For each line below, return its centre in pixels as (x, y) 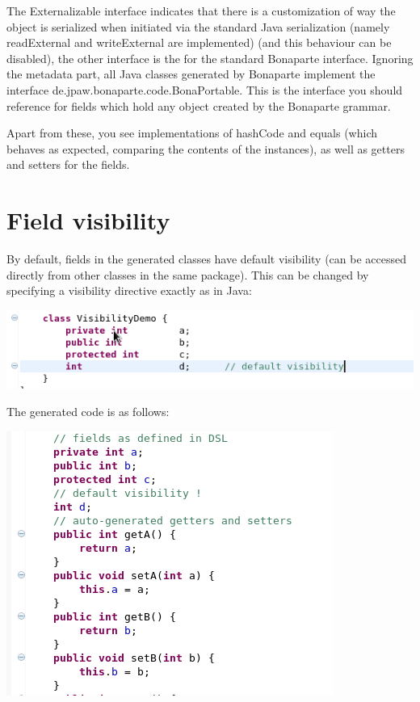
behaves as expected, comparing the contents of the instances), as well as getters (206, 148)
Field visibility (88, 220)
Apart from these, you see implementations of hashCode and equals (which (192, 133)
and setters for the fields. (68, 164)
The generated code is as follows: (88, 412)
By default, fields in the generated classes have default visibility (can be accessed (207, 259)
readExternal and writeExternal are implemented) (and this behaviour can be (199, 42)
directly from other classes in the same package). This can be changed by (188, 274)
